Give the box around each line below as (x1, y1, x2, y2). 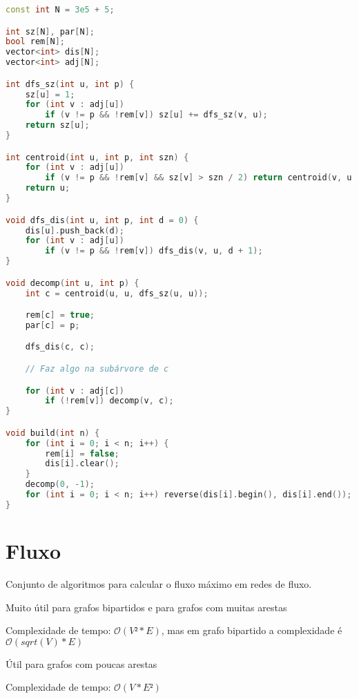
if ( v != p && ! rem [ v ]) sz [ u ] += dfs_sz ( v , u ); (45, 110, 268, 120)
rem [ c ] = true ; (25, 310, 95, 320)
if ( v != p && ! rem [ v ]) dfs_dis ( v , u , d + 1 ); (45, 246, 263, 256)
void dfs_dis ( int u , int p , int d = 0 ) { (6, 215, 199, 225)
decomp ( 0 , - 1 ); (25, 479, 95, 490)
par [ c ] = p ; (25, 320, 80, 330)
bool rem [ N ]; (6, 37, 65, 47)
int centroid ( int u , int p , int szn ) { (6, 152, 189, 162)
